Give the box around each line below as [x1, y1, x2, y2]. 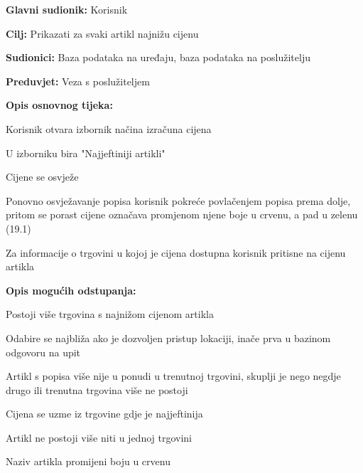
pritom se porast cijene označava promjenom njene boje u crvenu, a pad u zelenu [6, 207, 358, 222]
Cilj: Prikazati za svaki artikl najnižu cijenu [6, 26, 199, 41]
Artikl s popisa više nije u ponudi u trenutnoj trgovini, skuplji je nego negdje [6, 368, 341, 383]
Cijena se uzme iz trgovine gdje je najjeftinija [6, 406, 203, 421]
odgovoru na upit [6, 344, 81, 359]
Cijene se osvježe [6, 169, 79, 184]
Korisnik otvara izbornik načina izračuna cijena [6, 121, 212, 136]
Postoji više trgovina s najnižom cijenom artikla [6, 307, 214, 321]
